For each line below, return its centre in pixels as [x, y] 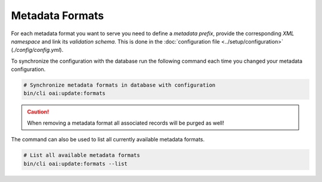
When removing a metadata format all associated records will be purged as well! [126, 123]
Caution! [38, 112]
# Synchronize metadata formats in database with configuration [120, 85]
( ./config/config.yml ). [37, 50]
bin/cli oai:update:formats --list [75, 164]
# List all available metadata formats [82, 155]
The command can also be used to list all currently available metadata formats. [108, 140]
